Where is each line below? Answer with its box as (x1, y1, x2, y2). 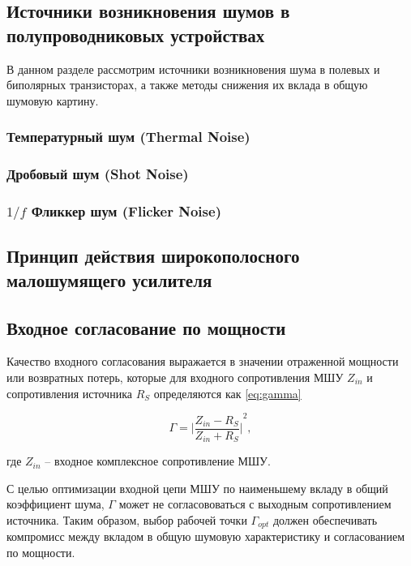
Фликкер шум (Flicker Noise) (31, 200, 221, 221)
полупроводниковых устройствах (6, 22, 265, 47)
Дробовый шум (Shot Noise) (6, 164, 189, 184)
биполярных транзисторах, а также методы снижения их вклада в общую (6, 76, 368, 93)
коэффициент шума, (6, 495, 105, 512)
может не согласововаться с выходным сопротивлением (118, 495, 392, 512)
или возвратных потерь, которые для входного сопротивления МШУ (6, 368, 344, 385)
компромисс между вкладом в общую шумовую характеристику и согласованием (6, 528, 405, 545)
